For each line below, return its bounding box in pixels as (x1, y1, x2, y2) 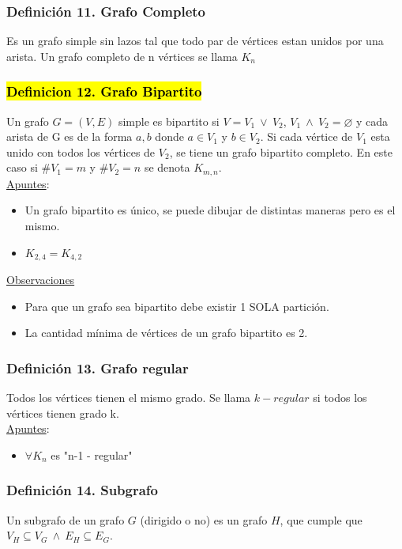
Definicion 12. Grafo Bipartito (6, 81, 202, 101)
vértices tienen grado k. (6, 404, 119, 421)
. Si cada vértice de (260, 128, 353, 145)
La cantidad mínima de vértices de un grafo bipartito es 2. (24, 324, 308, 341)
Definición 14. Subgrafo (6, 480, 158, 500)
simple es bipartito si (118, 112, 220, 129)
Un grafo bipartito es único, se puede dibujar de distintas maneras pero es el (24, 202, 396, 218)
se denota (144, 159, 190, 176)
